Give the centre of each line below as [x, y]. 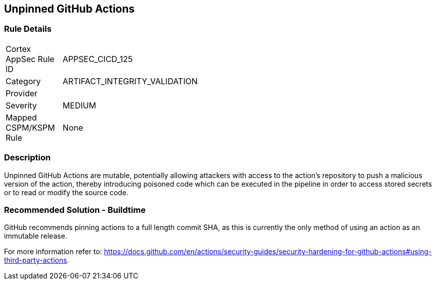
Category [23, 81]
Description [27, 158]
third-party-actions [36, 260]
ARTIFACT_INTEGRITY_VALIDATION [130, 81]
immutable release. [36, 236]
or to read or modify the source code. [66, 192]
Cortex [18, 49]
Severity [21, 105]
